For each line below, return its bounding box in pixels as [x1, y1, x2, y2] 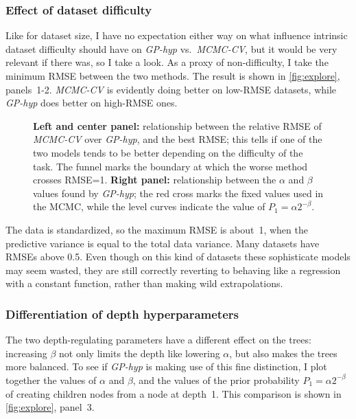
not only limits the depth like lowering [59, 346, 220, 360]
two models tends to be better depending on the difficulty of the [33, 145, 303, 159]
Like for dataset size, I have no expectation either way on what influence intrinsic [5, 28, 348, 43]
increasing [5, 346, 47, 360]
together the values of [5, 372, 97, 387]
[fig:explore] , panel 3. [5, 400, 95, 414]
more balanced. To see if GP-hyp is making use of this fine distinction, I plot [5, 359, 327, 374]
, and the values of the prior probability [132, 372, 300, 387]
